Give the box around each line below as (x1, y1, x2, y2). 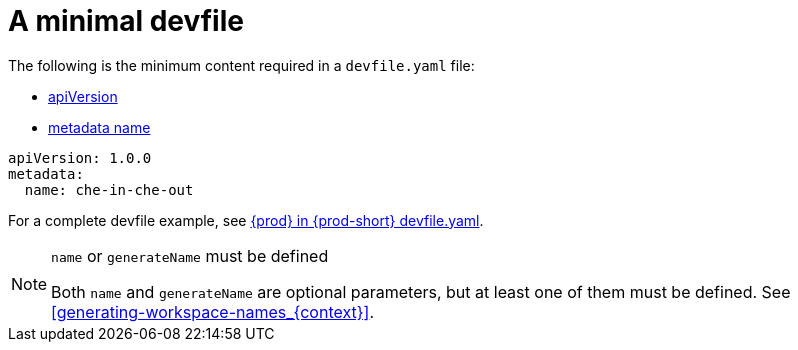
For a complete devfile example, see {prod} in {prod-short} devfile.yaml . (8, 211, 484, 229)
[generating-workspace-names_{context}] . (51, 301, 374, 322)
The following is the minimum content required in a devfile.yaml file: (8, 56, 475, 74)
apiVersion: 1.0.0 (8, 149, 152, 166)
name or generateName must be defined (51, 245, 329, 266)
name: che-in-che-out (24, 181, 194, 198)
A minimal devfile (8, 4, 244, 38)
